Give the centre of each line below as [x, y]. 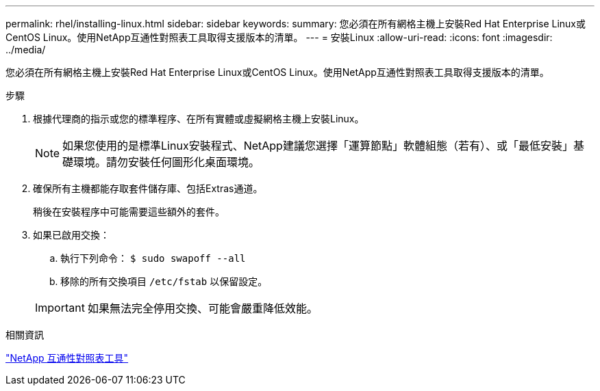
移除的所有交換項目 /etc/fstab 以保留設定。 [164, 281]
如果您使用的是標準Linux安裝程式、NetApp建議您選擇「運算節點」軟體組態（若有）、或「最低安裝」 [318, 146]
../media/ [26, 50]
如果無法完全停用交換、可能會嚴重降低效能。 [202, 308]
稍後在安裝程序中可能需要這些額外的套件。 [129, 212]
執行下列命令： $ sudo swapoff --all [153, 258]
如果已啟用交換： [71, 235]
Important [60, 308]
